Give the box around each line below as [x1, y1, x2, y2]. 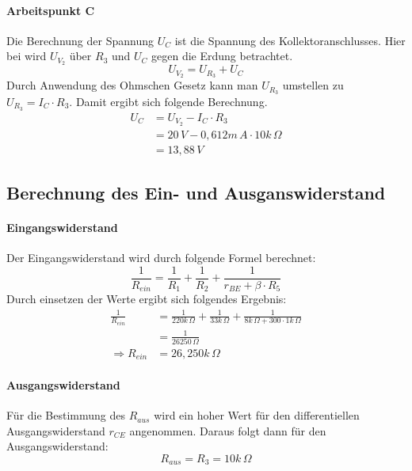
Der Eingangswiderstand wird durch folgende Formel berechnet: [6, 249, 316, 266]
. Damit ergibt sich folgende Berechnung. [69, 93, 268, 109]
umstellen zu [282, 77, 344, 93]
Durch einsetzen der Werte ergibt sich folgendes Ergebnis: [6, 291, 287, 307]
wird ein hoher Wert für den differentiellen [154, 407, 360, 424]
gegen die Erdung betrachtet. [151, 47, 293, 64]
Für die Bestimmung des [6, 407, 125, 424]
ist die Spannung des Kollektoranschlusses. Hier [174, 32, 406, 48]
